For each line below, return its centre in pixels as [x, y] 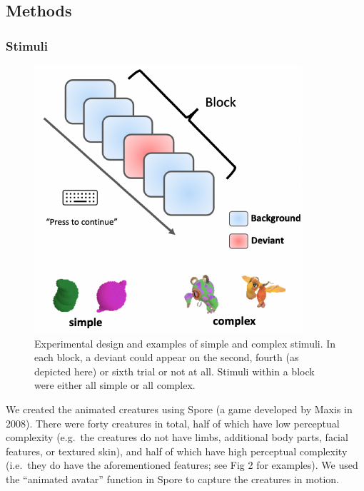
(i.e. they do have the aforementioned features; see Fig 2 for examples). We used [182, 465]
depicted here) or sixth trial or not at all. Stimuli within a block [175, 371]
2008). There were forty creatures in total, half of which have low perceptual [173, 423]
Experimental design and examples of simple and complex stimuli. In [185, 343]
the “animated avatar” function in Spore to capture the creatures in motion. [172, 479]
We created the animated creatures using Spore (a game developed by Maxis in [179, 409]
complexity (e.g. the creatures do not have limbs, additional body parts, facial [177, 437]
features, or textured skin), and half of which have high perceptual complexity [177, 451]
